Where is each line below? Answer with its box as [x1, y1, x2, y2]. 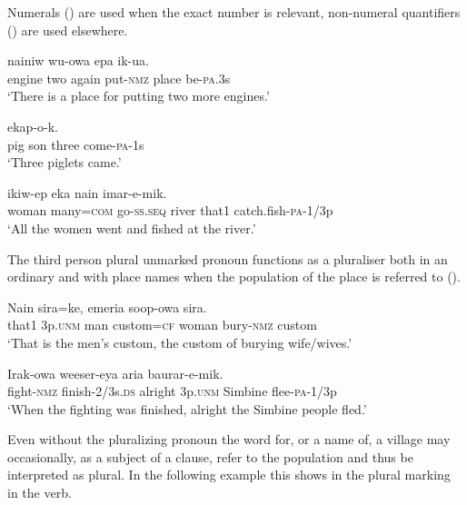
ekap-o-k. [7, 116, 58, 135]
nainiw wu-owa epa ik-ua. [7, 51, 149, 70]
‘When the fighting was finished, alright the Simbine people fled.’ [7, 399, 367, 418]
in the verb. [7, 483, 72, 502]
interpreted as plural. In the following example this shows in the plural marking [7, 465, 451, 484]
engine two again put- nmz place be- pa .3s [7, 68, 231, 87]
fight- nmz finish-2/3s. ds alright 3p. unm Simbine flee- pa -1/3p [7, 381, 337, 401]
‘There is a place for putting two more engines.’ [7, 86, 270, 105]
